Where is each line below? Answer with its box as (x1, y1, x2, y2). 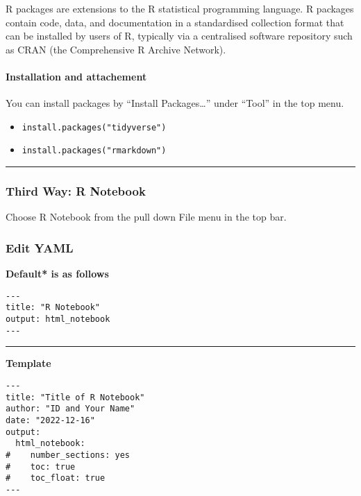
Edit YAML (6, 239, 74, 256)
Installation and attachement (6, 69, 147, 83)
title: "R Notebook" (6, 302, 101, 313)
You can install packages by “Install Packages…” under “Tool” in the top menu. (6, 96, 344, 110)
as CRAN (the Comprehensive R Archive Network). (6, 42, 226, 56)
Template (6, 356, 51, 370)
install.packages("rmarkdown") (22, 146, 167, 156)
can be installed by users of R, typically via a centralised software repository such (6, 28, 353, 43)
